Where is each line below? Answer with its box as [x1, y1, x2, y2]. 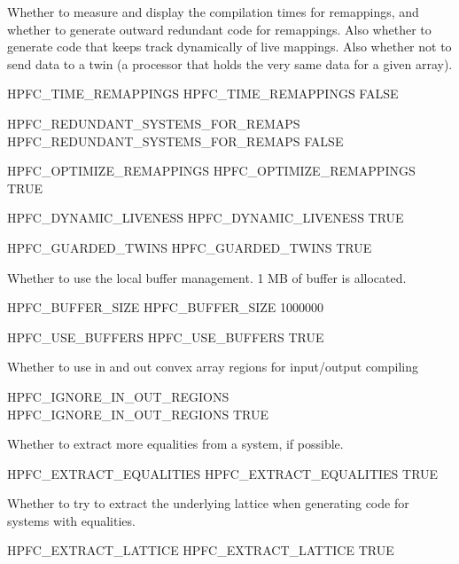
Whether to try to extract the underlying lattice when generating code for [7, 494, 409, 513]
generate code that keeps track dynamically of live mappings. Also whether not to [7, 37, 452, 56]
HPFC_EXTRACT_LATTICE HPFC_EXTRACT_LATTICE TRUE [7, 541, 394, 560]
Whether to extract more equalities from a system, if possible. [7, 435, 344, 453]
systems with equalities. [7, 511, 136, 529]
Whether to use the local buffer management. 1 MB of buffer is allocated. [7, 268, 407, 286]
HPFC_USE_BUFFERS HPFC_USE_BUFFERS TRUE [7, 327, 324, 346]
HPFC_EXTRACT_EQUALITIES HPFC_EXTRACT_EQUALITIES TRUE [7, 464, 439, 482]
